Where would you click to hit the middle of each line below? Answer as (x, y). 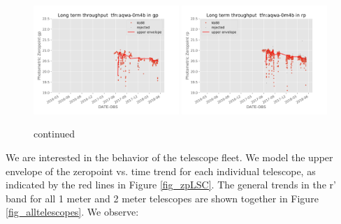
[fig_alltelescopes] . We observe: (72, 212)
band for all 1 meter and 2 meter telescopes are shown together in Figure (162, 198)
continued (55, 134)
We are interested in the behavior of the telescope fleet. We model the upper (169, 157)
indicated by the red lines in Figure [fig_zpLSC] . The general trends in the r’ (171, 185)
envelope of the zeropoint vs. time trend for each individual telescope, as (161, 171)
